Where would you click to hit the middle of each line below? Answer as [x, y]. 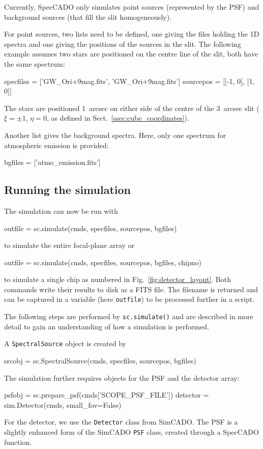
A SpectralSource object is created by [65, 343]
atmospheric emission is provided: [56, 145]
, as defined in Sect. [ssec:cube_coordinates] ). [118, 118]
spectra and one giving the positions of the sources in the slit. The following [123, 44]
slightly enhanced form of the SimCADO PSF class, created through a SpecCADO [131, 432]
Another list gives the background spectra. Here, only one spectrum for [115, 135]
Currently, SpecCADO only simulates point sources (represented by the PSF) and [132, 7]
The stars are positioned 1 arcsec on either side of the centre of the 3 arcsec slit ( [132, 108]
